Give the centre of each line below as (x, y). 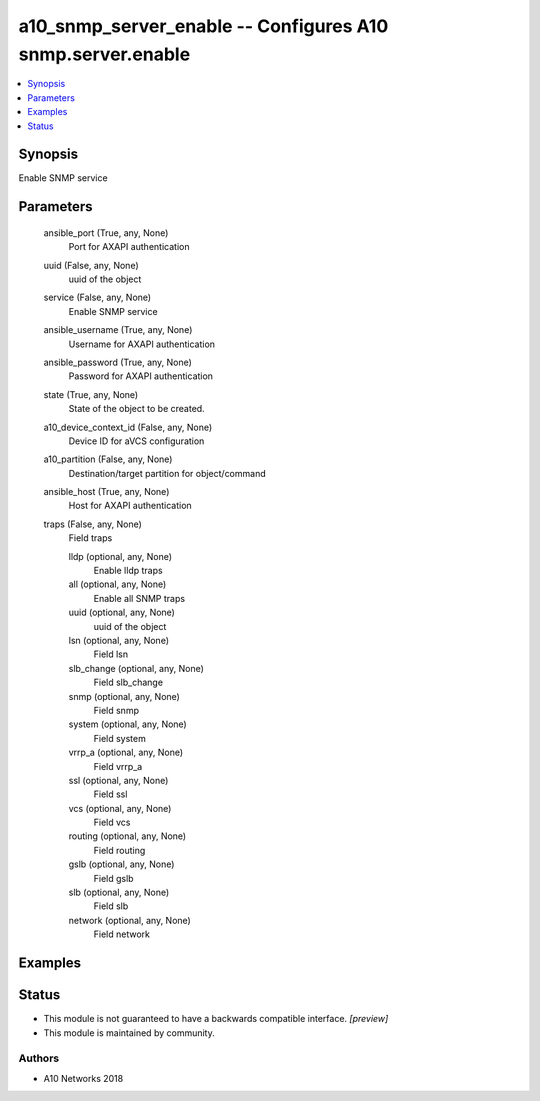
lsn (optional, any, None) (119, 640)
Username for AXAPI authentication (141, 344)
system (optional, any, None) (127, 724)
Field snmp (116, 710)
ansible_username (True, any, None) (118, 330)
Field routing (119, 850)
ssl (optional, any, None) (118, 780)
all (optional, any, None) (117, 584)
